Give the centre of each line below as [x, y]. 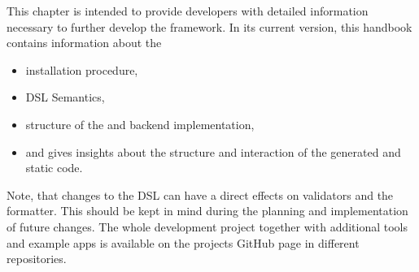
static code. [54, 168]
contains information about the [84, 43]
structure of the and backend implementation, [140, 124]
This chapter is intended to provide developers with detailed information [188, 11]
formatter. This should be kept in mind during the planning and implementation [207, 211]
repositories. [37, 259]
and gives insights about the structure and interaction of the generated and [213, 151]
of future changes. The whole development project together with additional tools [207, 226]
